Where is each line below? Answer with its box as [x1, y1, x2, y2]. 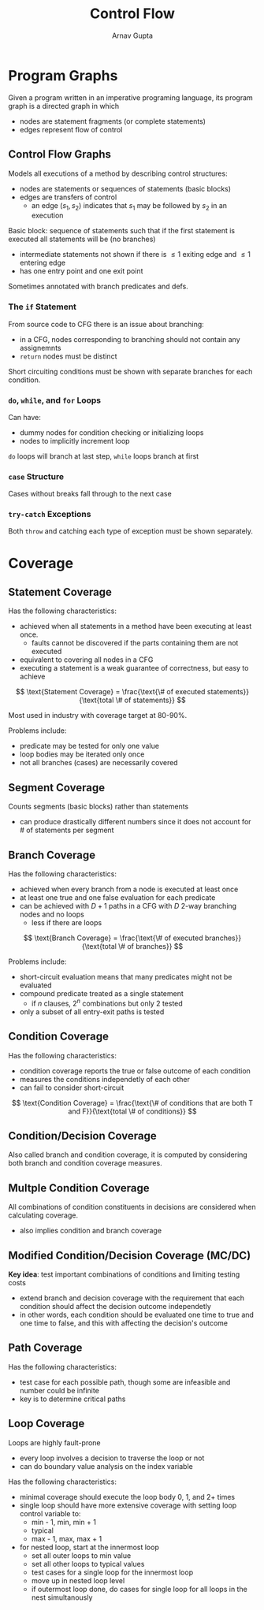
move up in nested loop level [31, 1575, 125, 1585]
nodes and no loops [19, 909, 84, 919]
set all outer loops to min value [31, 1550, 132, 1560]
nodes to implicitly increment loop [19, 436, 130, 445]
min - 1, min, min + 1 [31, 1517, 97, 1526]
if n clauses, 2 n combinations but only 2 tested [31, 998, 183, 1008]
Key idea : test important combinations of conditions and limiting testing [8, 1270, 240, 1279]
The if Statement [8, 301, 77, 312]
